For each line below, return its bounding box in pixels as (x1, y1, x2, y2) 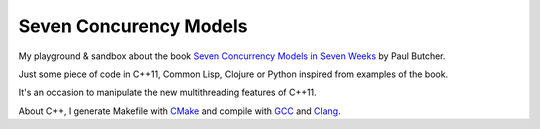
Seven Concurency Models (18, 15, 248, 37)
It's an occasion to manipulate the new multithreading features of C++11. (18, 86, 317, 99)
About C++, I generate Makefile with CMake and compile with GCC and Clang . (18, 105, 341, 117)
